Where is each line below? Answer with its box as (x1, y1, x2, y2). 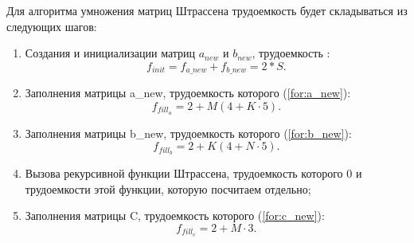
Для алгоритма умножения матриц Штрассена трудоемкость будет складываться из (6, 2, 408, 18)
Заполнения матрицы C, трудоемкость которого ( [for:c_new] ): (25, 207, 325, 224)
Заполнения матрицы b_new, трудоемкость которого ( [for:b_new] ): (25, 124, 352, 141)
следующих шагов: (6, 18, 97, 34)
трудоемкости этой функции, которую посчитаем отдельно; (25, 180, 311, 197)
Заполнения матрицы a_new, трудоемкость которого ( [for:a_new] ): (25, 84, 351, 101)
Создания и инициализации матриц (25, 45, 196, 61)
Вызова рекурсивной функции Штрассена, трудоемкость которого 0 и (25, 165, 362, 182)
